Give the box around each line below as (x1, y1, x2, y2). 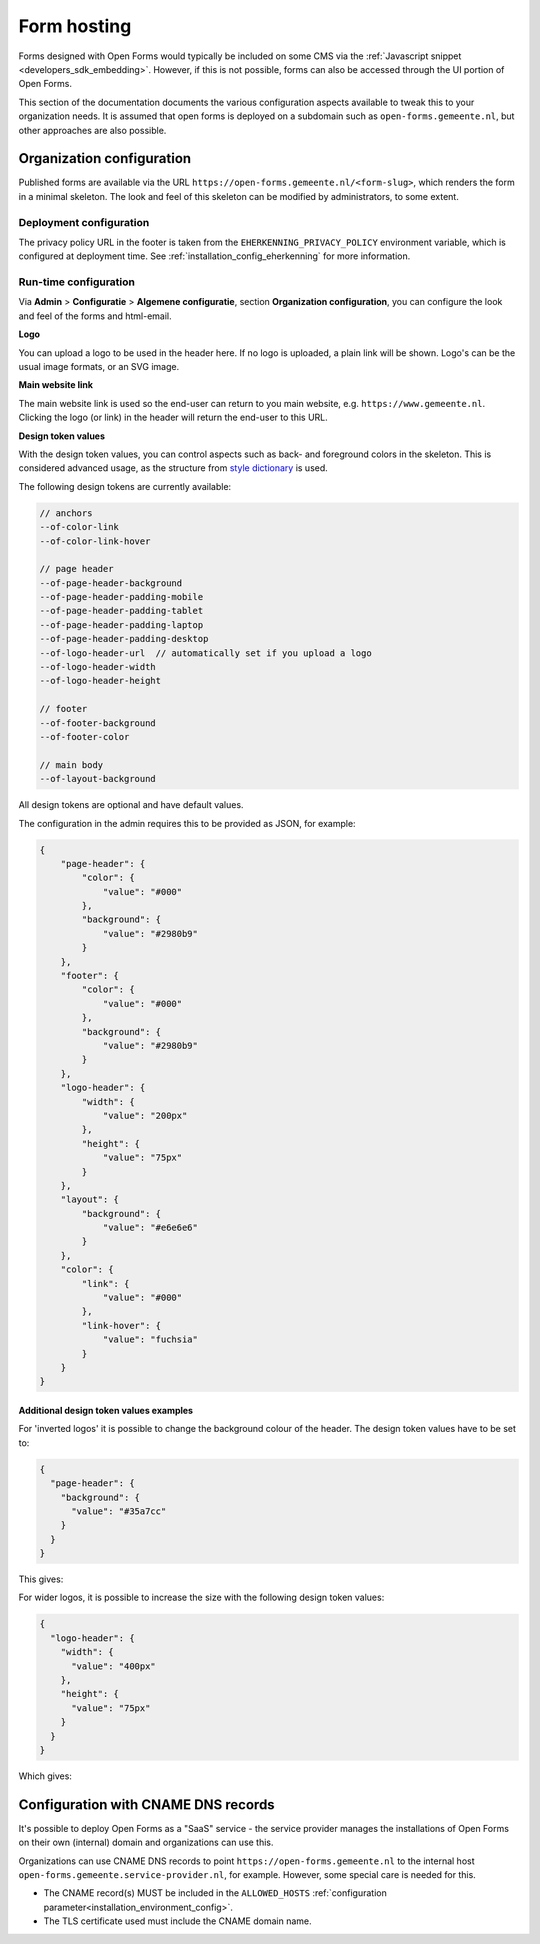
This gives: (18, 1573, 64, 1585)
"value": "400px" (71, 1660, 157, 1672)
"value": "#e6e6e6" (102, 1222, 199, 1234)
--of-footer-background (39, 717, 157, 729)
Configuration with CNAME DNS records (18, 1796, 275, 1813)
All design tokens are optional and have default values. (18, 799, 244, 811)
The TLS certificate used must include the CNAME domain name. (43, 1915, 312, 1927)
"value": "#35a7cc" (71, 1505, 167, 1517)
